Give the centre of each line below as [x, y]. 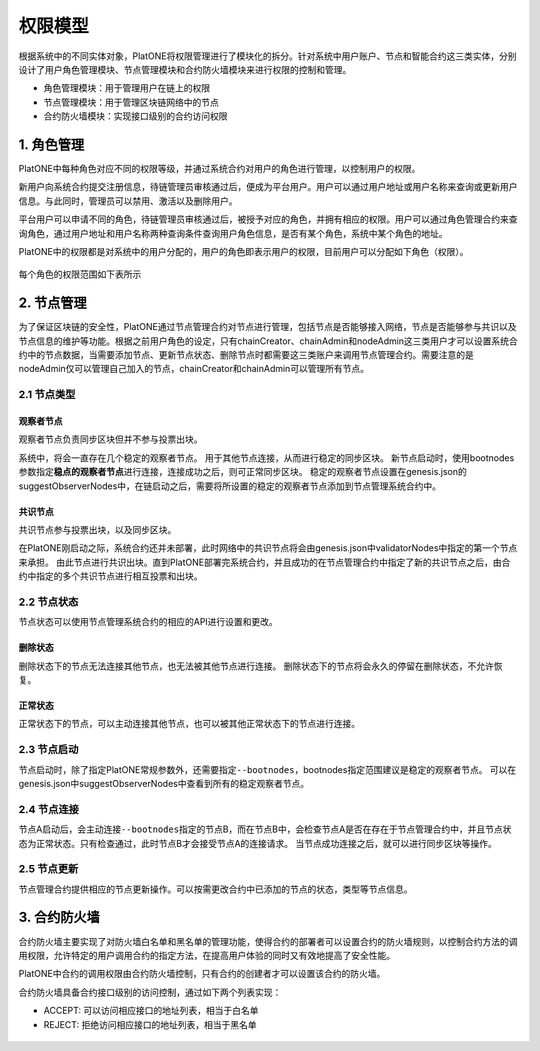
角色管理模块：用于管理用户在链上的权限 [126, 88]
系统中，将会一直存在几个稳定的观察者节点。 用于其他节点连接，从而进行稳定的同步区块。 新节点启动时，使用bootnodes [266, 457]
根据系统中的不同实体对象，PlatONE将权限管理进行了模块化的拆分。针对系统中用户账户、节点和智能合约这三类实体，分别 [267, 56]
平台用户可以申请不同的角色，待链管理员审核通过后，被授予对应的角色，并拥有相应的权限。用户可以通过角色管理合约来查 [268, 219]
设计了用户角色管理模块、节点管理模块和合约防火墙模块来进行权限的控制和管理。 [185, 69]
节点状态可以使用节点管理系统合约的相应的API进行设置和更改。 [148, 622]
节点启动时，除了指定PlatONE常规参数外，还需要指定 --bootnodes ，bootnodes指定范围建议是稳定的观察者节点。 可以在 [267, 769]
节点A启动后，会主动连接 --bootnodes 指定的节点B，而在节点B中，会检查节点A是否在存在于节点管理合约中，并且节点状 [265, 829]
